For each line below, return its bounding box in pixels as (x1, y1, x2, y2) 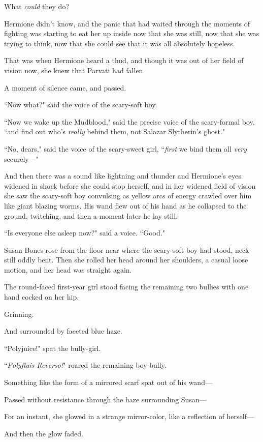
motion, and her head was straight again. (4, 264, 132, 275)
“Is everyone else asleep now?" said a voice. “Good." (4, 227, 165, 238)
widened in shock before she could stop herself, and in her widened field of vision (4, 180, 256, 191)
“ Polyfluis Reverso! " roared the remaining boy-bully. (4, 360, 167, 370)
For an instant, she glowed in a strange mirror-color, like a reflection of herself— (4, 411, 254, 422)
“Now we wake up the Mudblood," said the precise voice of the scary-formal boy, (4, 116, 255, 127)
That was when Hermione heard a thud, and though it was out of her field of (4, 55, 244, 66)
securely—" (4, 153, 39, 164)
